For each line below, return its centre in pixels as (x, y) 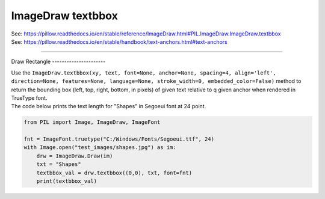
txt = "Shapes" (59, 164)
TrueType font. (29, 98)
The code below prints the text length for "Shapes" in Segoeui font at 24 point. (109, 106)
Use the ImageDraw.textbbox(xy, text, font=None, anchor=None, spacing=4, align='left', (144, 73)
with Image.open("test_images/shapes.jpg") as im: (100, 148)
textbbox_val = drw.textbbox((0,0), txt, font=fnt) (114, 173)
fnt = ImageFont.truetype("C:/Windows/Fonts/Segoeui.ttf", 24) (119, 139)
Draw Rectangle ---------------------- (58, 62)
